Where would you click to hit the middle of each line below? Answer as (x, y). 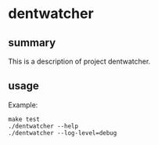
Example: (23, 105)
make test (24, 119)
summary (32, 43)
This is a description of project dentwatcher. (79, 61)
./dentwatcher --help (43, 126)
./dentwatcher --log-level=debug (63, 133)
